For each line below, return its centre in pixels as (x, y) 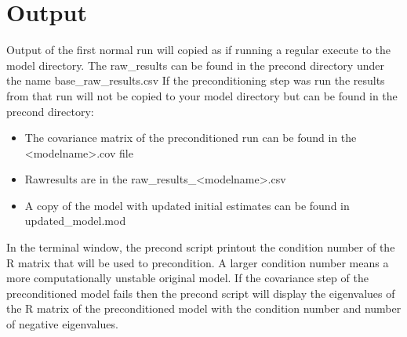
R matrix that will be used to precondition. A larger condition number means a (198, 262)
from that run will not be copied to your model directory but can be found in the (202, 95)
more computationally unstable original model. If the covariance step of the (187, 278)
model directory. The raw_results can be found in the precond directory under (195, 65)
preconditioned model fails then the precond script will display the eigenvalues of (201, 293)
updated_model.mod (75, 221)
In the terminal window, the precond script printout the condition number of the (201, 247)
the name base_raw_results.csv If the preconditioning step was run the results (196, 80)
